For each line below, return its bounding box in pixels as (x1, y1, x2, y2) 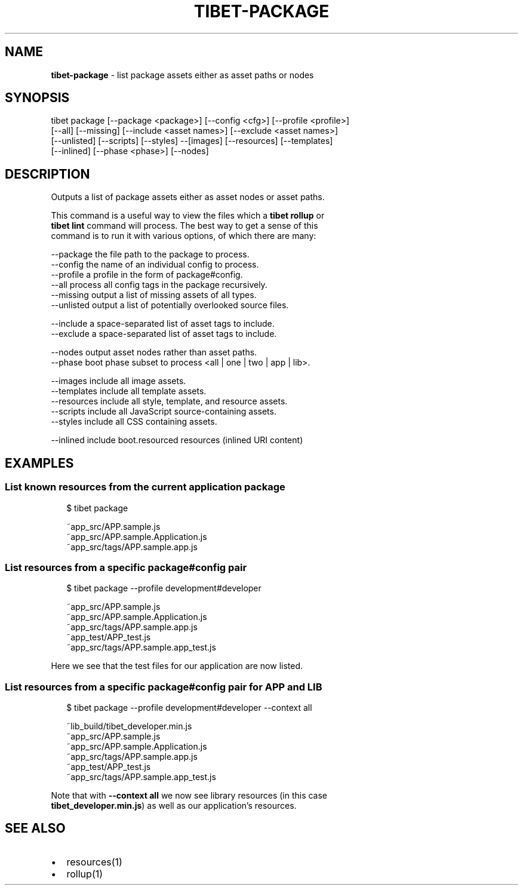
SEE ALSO (5, 821, 66, 836)
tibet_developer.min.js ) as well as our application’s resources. (51, 800, 297, 811)
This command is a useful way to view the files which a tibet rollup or (51, 210, 325, 221)
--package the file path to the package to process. (51, 249, 250, 260)
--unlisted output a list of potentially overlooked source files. (51, 300, 289, 311)
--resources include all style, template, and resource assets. (51, 396, 288, 407)
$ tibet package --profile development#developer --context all (66, 702, 312, 713)
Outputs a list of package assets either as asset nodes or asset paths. (51, 192, 325, 202)
